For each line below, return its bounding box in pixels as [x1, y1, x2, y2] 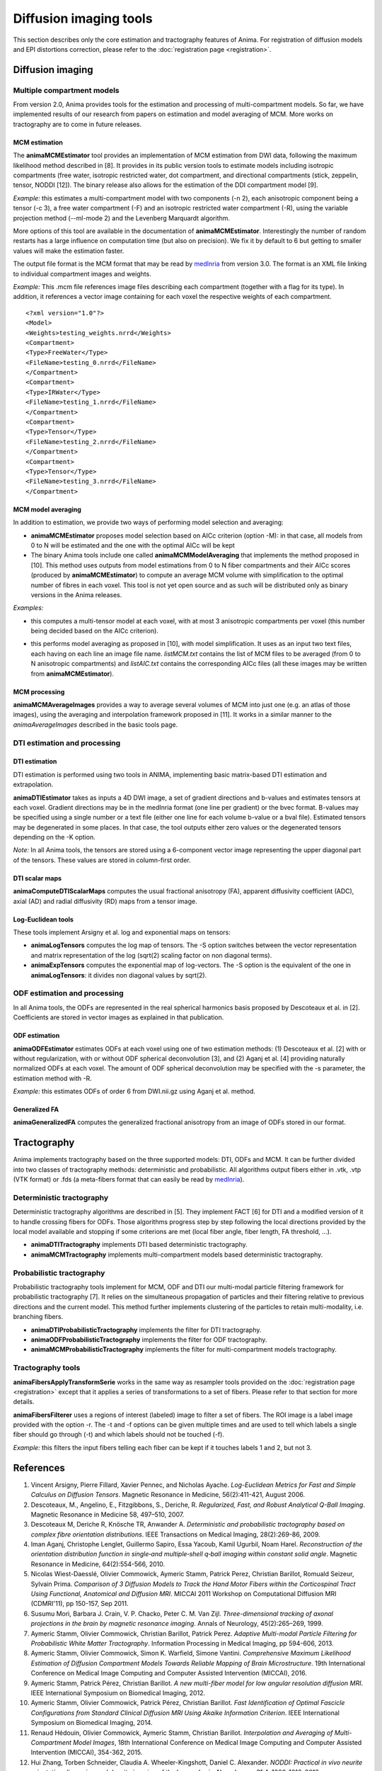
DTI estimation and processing [13, 737, 121, 747]
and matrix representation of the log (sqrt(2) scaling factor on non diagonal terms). [30, 951, 272, 959]
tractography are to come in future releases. [13, 120, 142, 128]
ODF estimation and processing [13, 988, 124, 998]
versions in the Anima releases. [30, 590, 122, 599]
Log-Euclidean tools [13, 915, 74, 924]
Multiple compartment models [13, 85, 120, 95]
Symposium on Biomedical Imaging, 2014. [30, 1719, 153, 1727]
